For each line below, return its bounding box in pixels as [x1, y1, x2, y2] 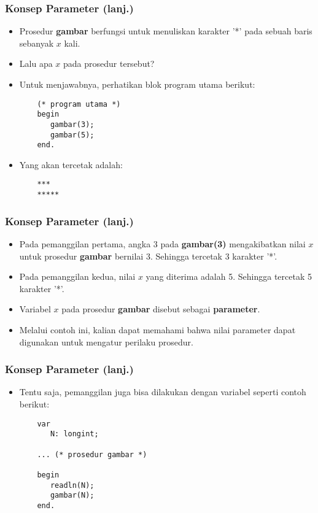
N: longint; [50, 430, 99, 439]
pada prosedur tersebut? [63, 57, 155, 70]
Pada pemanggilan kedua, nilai [19, 270, 136, 283]
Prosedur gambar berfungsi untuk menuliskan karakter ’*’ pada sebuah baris [19, 25, 312, 37]
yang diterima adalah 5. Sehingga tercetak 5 [145, 270, 312, 283]
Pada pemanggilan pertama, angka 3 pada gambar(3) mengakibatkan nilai [19, 237, 306, 250]
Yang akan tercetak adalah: [19, 158, 123, 171]
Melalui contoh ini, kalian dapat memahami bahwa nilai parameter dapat [19, 323, 296, 336]
